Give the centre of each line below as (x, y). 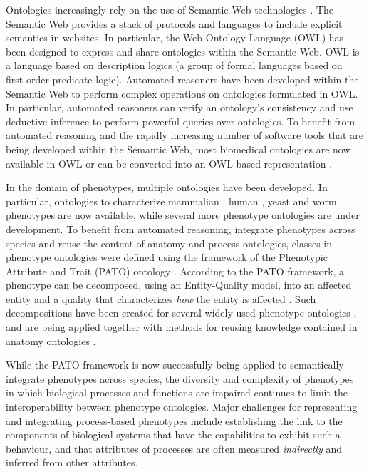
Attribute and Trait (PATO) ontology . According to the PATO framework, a (175, 271)
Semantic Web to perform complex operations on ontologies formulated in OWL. (182, 93)
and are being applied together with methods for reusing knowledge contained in (182, 327)
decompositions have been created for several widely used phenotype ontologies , (181, 313)
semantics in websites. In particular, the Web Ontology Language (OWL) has (175, 37)
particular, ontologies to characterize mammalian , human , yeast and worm (171, 201)
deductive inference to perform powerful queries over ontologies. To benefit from (181, 121)
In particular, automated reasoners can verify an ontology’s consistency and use (180, 107)
